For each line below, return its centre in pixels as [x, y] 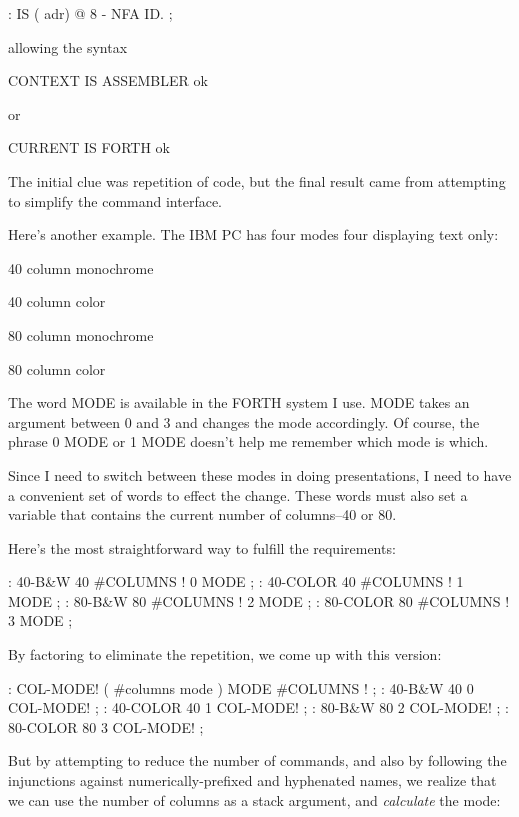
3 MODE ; [40, 620]
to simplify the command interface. [115, 200]
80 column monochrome [81, 334]
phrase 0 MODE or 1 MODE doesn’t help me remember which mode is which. [248, 441]
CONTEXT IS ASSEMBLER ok [108, 80]
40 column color [57, 301]
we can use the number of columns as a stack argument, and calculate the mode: [254, 799]
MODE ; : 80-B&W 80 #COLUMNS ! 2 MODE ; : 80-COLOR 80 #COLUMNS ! [259, 600]
